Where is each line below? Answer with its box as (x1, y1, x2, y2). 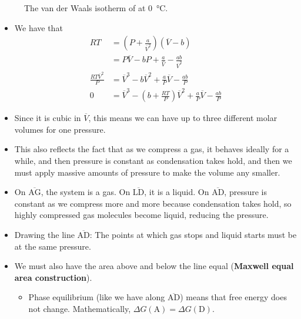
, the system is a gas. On (41, 186, 131, 198)
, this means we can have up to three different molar (88, 112, 277, 124)
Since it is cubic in (14, 112, 81, 124)
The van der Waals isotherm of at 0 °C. (24, 2, 168, 14)
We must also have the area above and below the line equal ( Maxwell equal (14, 260, 294, 272)
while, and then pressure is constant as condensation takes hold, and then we (14, 154, 292, 166)
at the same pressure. (14, 240, 91, 252)
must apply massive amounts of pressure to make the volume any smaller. (14, 166, 280, 178)
